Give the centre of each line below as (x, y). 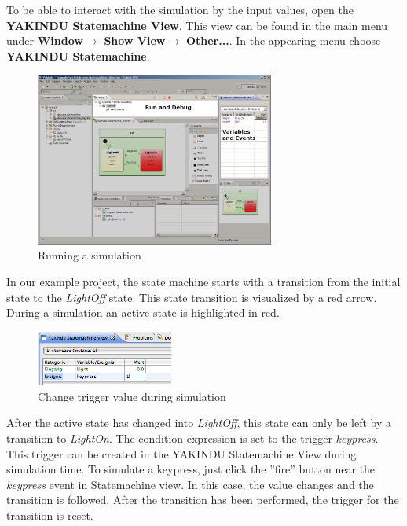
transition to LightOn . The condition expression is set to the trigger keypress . (192, 438)
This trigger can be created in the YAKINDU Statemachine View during (181, 453)
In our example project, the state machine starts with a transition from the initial (203, 281)
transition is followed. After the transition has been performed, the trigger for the (203, 500)
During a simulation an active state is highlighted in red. (143, 313)
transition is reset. (50, 515)
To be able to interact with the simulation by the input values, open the (180, 9)
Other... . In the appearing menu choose (283, 40)
